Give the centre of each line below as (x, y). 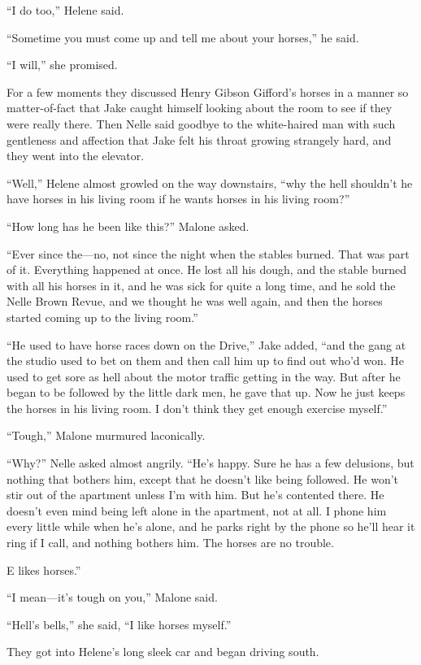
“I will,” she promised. (62, 65)
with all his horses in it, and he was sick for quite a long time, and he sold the (201, 285)
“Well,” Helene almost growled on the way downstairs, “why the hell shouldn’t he (210, 183)
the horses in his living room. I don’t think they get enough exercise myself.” (197, 408)
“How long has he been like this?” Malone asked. (128, 226)
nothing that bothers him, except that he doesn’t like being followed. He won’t (203, 478)
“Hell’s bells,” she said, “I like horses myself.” (119, 624)
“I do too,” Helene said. (65, 10)
